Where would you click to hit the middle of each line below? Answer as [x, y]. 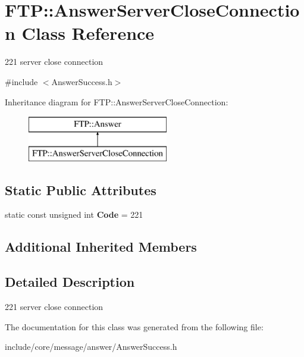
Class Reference [88, 33]
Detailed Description [70, 282]
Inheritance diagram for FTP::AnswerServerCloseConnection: [117, 101]
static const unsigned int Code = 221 [74, 214]
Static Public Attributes [81, 190]
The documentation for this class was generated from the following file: [134, 326]
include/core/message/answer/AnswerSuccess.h [91, 347]
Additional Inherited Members [101, 247]
